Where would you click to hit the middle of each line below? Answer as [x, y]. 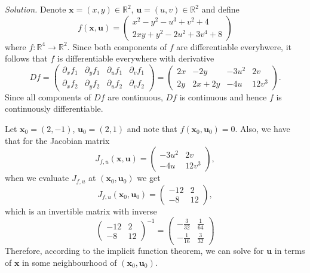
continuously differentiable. [54, 108]
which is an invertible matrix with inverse [81, 211]
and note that [152, 128]
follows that [26, 58]
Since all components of [48, 96]
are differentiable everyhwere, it [234, 46]
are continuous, [135, 96]
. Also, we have [263, 128]
